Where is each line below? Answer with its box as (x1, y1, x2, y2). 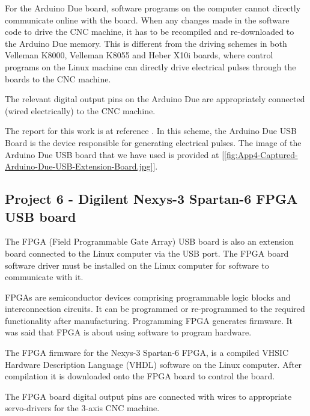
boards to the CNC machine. (5, 72, 111, 85)
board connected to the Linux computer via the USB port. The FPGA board (5, 246, 289, 259)
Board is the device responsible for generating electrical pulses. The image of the (5, 136, 302, 148)
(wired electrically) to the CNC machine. (5, 104, 156, 117)
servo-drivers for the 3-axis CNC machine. (5, 402, 160, 414)
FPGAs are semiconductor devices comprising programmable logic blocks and (5, 290, 291, 303)
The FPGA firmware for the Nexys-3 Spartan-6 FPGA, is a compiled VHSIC (5, 346, 289, 359)
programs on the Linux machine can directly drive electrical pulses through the (5, 60, 296, 73)
